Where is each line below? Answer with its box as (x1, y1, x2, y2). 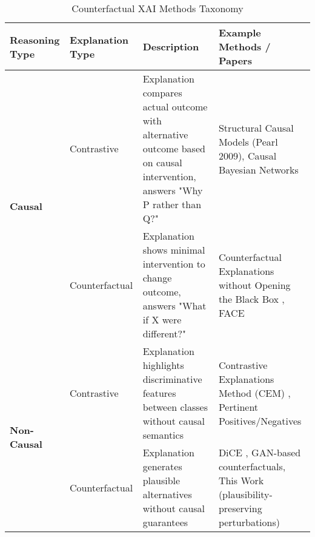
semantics (142, 428, 184, 442)
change (142, 271, 172, 285)
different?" (142, 326, 187, 340)
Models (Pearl (218, 134, 278, 149)
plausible (142, 473, 181, 487)
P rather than (142, 197, 202, 211)
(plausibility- (218, 487, 273, 501)
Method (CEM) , (218, 386, 291, 400)
